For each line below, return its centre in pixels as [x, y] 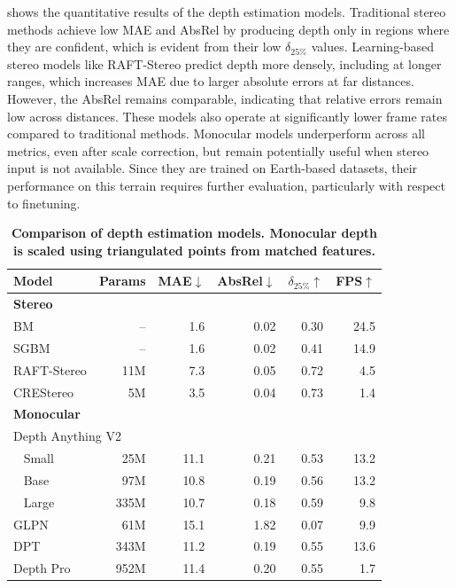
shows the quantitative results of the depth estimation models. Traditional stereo [227, 12]
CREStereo [44, 392]
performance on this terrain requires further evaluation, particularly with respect [226, 185]
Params [122, 281]
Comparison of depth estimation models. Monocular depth [194, 233]
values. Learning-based [373, 47]
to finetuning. [44, 203]
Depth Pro [42, 568]
